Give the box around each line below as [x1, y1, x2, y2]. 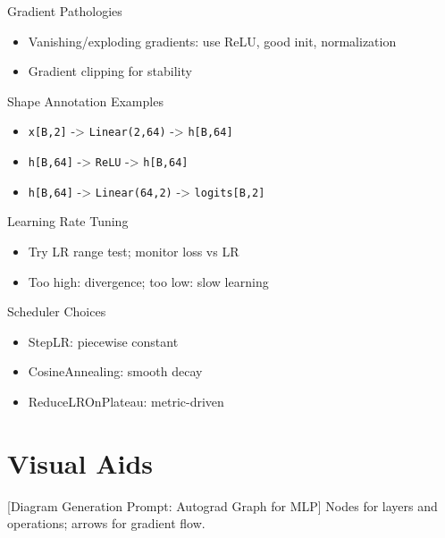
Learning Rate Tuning [7, 212, 129, 231]
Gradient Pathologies [7, 2, 122, 20]
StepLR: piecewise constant [28, 332, 179, 350]
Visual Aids [7, 444, 154, 481]
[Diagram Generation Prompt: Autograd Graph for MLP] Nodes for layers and [7, 496, 438, 515]
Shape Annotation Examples [7, 91, 164, 110]
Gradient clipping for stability [28, 62, 192, 80]
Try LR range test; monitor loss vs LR [28, 241, 239, 260]
